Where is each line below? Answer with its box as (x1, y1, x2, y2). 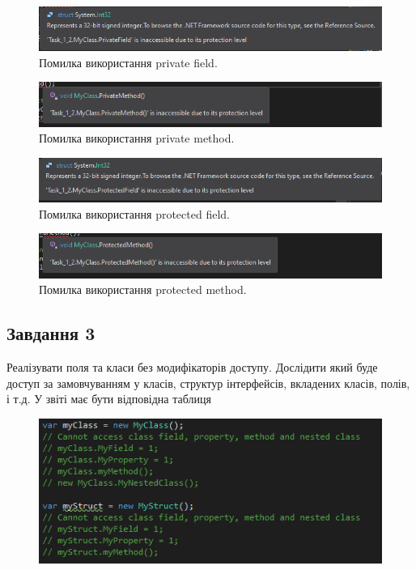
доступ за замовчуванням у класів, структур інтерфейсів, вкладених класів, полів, (6, 374, 410, 391)
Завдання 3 (6, 321, 96, 346)
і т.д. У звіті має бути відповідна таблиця (6, 390, 211, 407)
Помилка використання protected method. (39, 281, 247, 298)
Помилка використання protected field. (39, 205, 230, 222)
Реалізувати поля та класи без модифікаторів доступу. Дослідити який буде (6, 359, 378, 376)
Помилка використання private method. (39, 130, 235, 147)
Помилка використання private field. (39, 53, 218, 70)
